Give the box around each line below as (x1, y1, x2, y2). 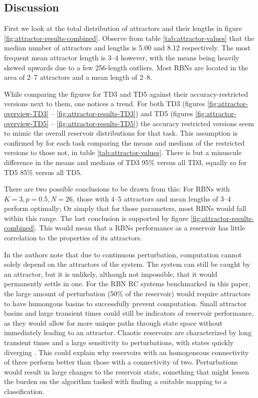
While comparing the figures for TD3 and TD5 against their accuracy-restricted (4, 88, 248, 99)
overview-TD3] (4, 108, 49, 118)
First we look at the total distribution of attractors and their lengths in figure (4, 23, 242, 33)
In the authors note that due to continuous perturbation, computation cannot (4, 249, 242, 259)
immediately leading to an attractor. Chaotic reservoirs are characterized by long (4, 327, 252, 338)
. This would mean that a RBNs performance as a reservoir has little (34, 222, 246, 233)
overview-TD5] (4, 118, 49, 128)
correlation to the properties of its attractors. (4, 232, 142, 243)
